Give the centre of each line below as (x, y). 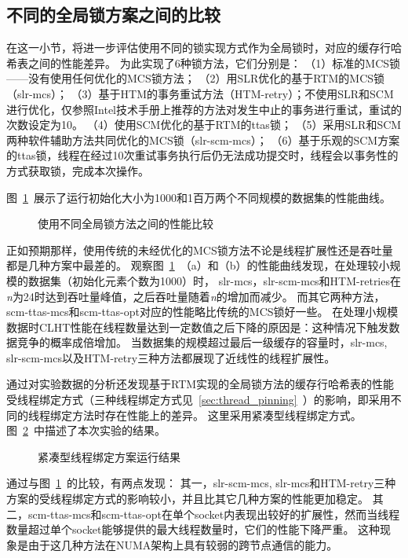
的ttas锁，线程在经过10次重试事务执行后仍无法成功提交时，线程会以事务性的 (202, 155)
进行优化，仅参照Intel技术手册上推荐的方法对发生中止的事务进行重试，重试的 (204, 109)
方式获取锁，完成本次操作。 (78, 170)
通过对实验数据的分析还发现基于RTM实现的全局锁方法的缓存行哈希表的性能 (200, 384)
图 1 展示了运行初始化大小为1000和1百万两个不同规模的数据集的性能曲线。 (199, 197)
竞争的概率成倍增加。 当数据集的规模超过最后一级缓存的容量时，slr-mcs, (202, 342)
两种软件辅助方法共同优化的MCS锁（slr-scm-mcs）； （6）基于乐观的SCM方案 (203, 139)
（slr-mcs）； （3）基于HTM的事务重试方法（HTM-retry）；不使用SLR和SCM (200, 93)
